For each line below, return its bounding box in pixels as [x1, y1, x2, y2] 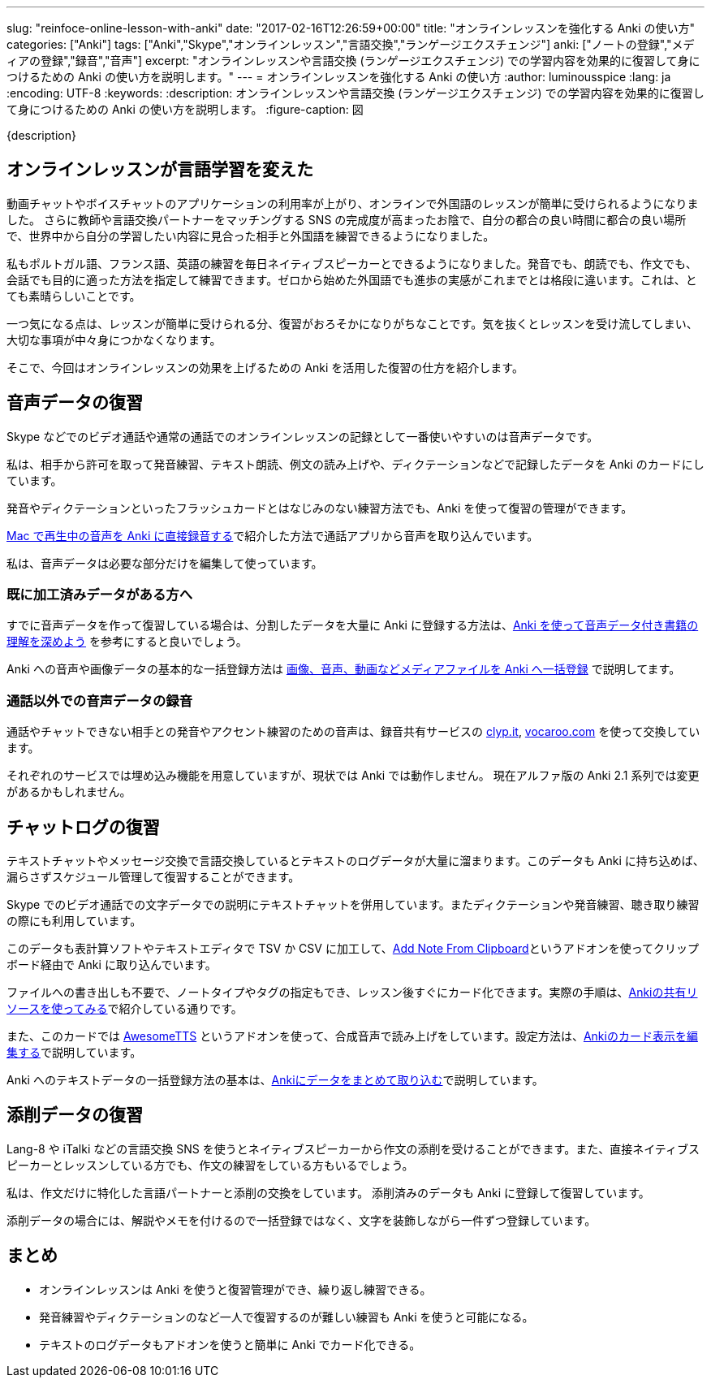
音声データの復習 [6, 392, 143, 413]
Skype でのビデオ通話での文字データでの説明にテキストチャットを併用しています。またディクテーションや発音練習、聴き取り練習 [6, 897, 700, 912]
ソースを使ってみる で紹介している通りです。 [6, 1001, 243, 1016]
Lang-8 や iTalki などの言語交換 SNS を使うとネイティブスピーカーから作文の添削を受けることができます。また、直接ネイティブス [6, 1141, 700, 1156]
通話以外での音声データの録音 [6, 692, 193, 709]
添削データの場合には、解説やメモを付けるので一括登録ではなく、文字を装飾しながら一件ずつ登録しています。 [6, 1213, 597, 1227]
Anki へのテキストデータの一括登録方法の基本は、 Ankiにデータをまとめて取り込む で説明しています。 [6, 1073, 544, 1088]
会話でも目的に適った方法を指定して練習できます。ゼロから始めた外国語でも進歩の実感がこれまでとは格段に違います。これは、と [6, 272, 697, 287]
